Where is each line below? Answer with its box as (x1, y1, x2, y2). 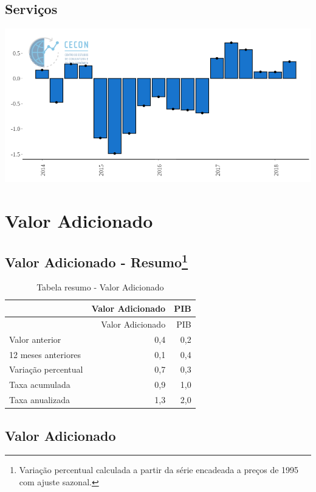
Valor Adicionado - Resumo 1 (5, 250, 188, 271)
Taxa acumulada (9, 378, 70, 391)
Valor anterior (9, 332, 61, 345)
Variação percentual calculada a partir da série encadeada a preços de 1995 (19, 463, 299, 476)
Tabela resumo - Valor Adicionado (36, 281, 164, 293)
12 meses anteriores (9, 348, 81, 360)
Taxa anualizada (9, 393, 70, 406)
